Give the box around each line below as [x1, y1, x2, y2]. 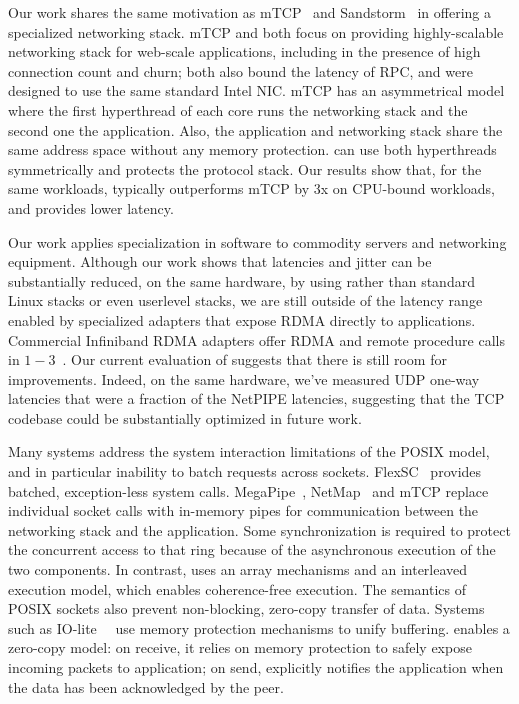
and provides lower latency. [8, 197, 174, 218]
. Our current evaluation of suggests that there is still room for [62, 349, 447, 370]
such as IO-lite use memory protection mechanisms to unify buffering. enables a [8, 617, 510, 638]
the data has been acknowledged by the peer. [8, 676, 284, 697]
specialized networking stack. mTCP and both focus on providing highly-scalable [8, 21, 504, 42]
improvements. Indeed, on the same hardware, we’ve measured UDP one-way [8, 368, 480, 389]
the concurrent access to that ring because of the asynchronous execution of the [8, 539, 496, 560]
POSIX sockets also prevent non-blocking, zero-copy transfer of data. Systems [8, 598, 485, 619]
